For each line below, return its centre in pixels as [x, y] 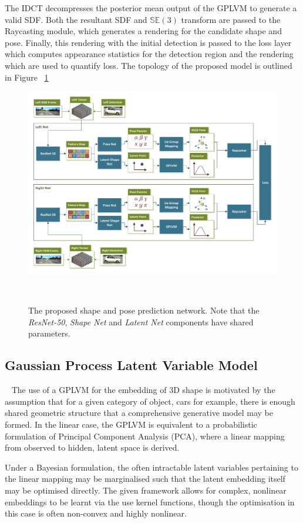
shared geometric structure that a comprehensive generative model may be [139, 413]
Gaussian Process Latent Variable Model [131, 365]
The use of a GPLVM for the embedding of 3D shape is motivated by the [143, 390]
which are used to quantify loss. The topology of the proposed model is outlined [149, 65]
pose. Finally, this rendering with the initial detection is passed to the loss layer [148, 42]
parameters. [49, 333]
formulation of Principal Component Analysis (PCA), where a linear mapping [145, 436]
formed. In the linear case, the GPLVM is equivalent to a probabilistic [131, 424]
